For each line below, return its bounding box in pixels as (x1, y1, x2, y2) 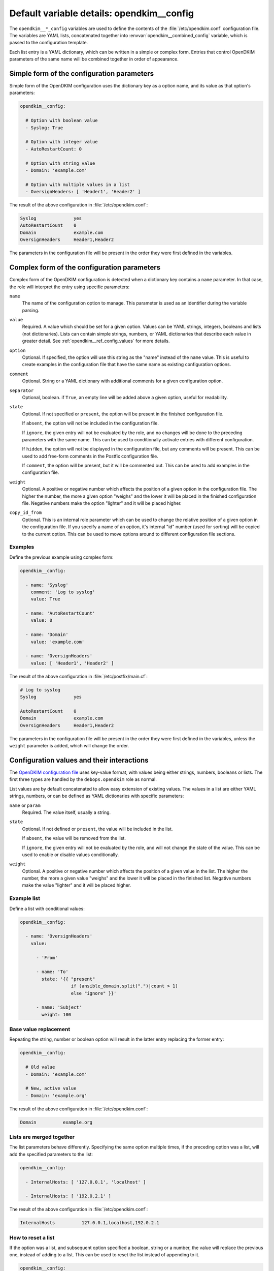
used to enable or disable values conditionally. (22, 852, 119, 858)
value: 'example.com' (30, 639, 85, 645)
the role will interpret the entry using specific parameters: (9, 284, 130, 290)
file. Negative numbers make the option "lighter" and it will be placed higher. (22, 500, 182, 506)
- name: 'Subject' (36, 1005, 82, 1010)
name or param (9, 802, 41, 808)
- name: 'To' (36, 969, 68, 975)
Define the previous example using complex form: (9, 554, 114, 560)
